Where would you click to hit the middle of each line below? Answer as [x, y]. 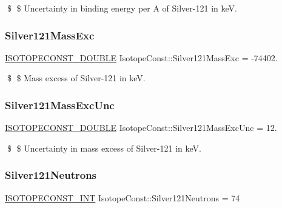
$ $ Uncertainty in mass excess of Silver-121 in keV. [104, 148]
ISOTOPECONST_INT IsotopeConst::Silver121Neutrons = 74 [123, 197]
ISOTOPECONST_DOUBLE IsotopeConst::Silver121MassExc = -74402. [141, 57]
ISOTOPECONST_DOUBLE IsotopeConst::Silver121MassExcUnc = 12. [141, 128]
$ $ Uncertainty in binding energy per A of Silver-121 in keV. [122, 8]
